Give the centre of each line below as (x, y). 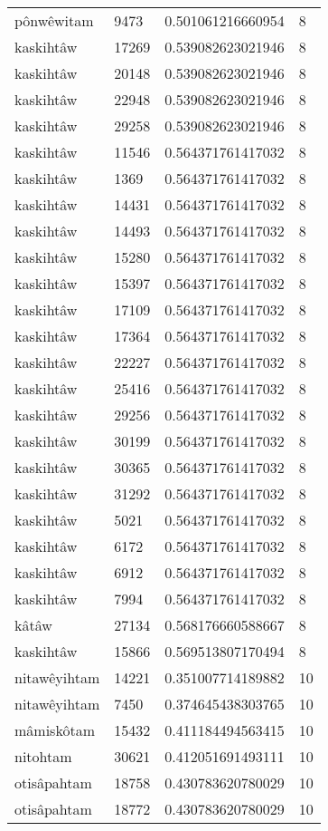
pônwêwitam (54, 20)
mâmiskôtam (55, 730)
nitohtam (43, 756)
